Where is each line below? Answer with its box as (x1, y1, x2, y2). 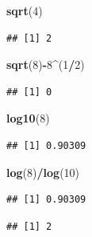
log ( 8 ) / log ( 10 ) (6, 163, 80, 180)
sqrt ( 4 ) (6, 2, 43, 18)
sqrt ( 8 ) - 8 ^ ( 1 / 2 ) (6, 56, 85, 73)
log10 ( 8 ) (6, 110, 50, 127)
